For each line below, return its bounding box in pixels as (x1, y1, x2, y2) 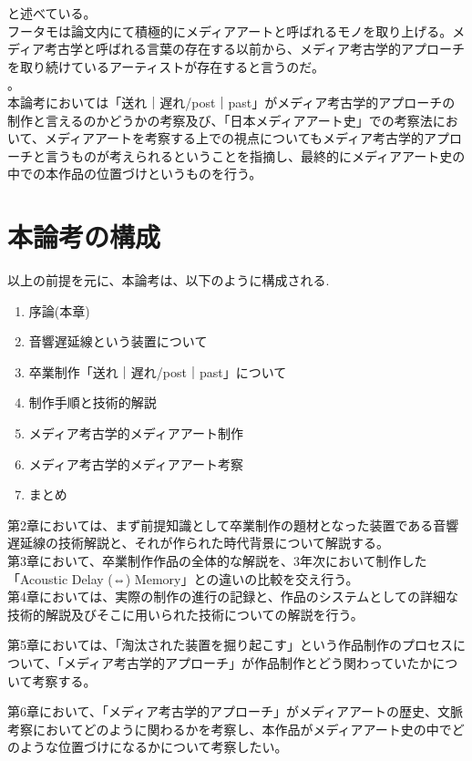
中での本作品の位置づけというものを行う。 (7, 164, 262, 183)
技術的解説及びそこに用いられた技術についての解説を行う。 (7, 604, 364, 623)
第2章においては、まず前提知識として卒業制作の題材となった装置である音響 (7, 515, 459, 534)
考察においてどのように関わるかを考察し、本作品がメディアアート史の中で (7, 719, 452, 738)
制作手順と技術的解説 (28, 393, 157, 412)
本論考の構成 (7, 218, 161, 255)
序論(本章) (28, 301, 90, 320)
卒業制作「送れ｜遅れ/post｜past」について (28, 362, 287, 381)
